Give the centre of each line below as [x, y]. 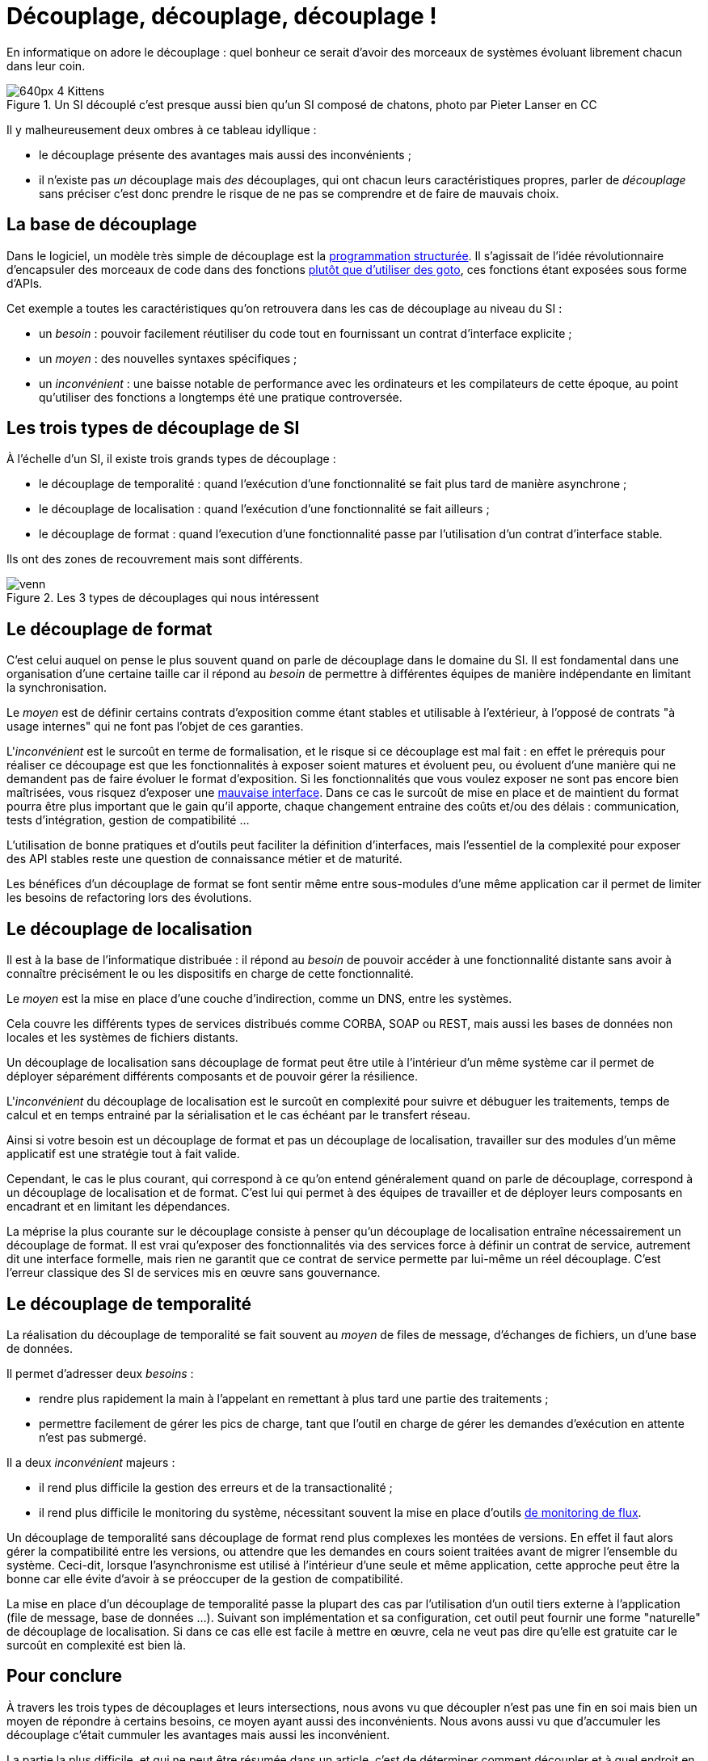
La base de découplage [102, 225]
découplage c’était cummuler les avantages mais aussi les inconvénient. [198, 1734]
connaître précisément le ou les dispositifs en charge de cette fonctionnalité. [210, 974]
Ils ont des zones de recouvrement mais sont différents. [155, 559]
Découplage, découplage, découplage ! [222, 16]
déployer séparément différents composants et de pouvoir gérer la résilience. [212, 1076]
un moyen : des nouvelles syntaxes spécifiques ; [168, 358]
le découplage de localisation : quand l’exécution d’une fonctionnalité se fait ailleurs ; [264, 509]
